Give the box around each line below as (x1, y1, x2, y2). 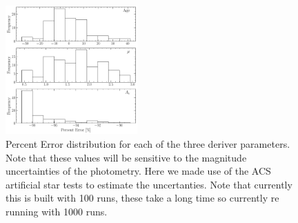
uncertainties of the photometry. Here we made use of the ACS (6, 164, 271, 178)
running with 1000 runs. (6, 204, 108, 218)
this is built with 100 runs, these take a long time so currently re (6, 191, 279, 205)
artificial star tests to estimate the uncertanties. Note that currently (6, 177, 292, 191)
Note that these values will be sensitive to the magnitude (6, 150, 247, 164)
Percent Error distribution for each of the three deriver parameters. (6, 136, 290, 151)
